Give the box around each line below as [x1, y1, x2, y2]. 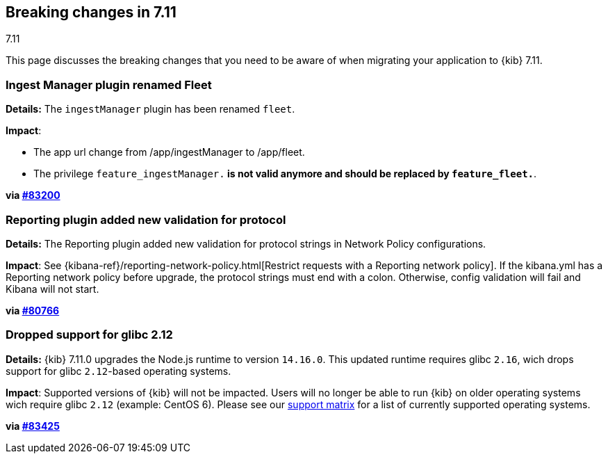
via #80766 [6, 304, 60, 316]
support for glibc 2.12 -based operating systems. [6, 364, 231, 377]
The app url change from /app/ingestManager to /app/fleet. [33, 146, 305, 159]
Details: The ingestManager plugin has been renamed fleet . [6, 103, 295, 115]
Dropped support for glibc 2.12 [6, 328, 173, 342]
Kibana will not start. [6, 282, 99, 295]
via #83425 [6, 419, 60, 432]
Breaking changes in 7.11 [6, 3, 176, 21]
